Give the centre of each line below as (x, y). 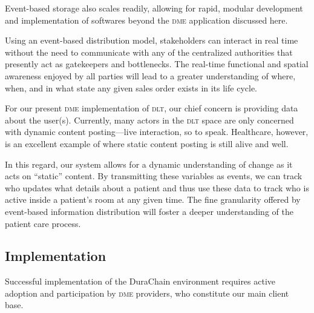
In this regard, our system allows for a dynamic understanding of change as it (149, 164)
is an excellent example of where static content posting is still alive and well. (147, 143)
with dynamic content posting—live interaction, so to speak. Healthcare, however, (157, 132)
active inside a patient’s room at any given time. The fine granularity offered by (153, 199)
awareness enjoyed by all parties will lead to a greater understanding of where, (150, 75)
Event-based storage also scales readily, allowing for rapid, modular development (154, 8)
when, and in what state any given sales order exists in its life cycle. (131, 87)
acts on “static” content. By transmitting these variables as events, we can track (154, 176)
